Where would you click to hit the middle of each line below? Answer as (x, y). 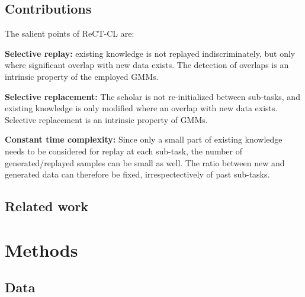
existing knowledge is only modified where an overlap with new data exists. (141, 108)
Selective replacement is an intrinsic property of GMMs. (106, 119)
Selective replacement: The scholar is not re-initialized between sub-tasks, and (152, 96)
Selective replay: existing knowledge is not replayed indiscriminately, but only (150, 53)
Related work (47, 206)
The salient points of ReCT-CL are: (70, 33)
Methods (41, 249)
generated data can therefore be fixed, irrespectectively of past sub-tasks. (137, 174)
